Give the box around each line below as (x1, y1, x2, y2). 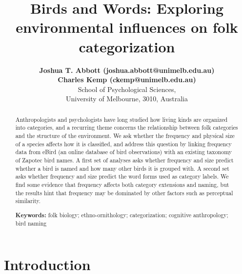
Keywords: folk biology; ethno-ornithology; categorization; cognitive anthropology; (15, 210, 228, 219)
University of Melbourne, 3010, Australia (66, 93, 188, 104)
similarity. (15, 197, 41, 205)
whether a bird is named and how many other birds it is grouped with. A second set (15, 164, 229, 172)
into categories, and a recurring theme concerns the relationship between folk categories (15, 123, 238, 132)
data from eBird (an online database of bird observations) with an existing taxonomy (15, 148, 232, 156)
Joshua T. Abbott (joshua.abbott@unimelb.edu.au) (39, 65, 215, 75)
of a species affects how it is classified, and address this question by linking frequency (15, 139, 232, 148)
